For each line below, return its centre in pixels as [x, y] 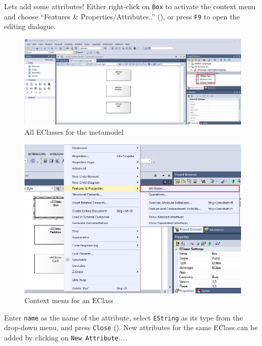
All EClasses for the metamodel [74, 132]
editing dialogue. [30, 26]
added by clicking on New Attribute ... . [66, 338]
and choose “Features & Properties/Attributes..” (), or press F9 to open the [122, 16]
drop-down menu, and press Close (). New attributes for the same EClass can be [131, 327]
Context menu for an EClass [69, 300]
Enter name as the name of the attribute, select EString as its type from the [124, 317]
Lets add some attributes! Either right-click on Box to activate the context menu [130, 6]
